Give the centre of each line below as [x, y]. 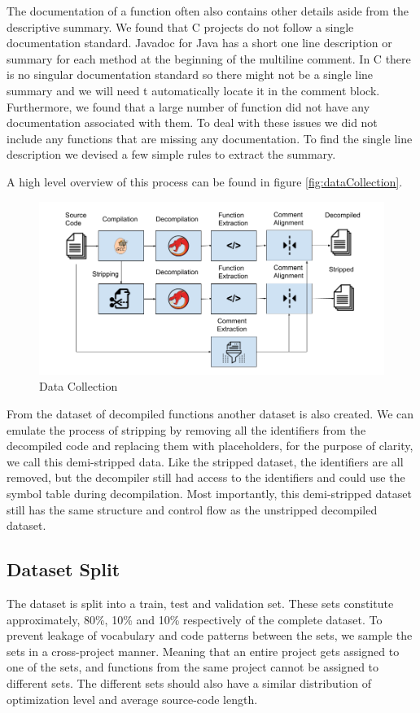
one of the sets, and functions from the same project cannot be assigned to [193, 667]
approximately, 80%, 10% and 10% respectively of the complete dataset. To [195, 619]
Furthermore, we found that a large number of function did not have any [188, 106]
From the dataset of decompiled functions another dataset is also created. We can [210, 414]
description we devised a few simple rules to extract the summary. [171, 154]
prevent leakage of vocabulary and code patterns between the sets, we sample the [210, 635]
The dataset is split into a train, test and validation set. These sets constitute [200, 603]
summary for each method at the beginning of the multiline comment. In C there [209, 58]
